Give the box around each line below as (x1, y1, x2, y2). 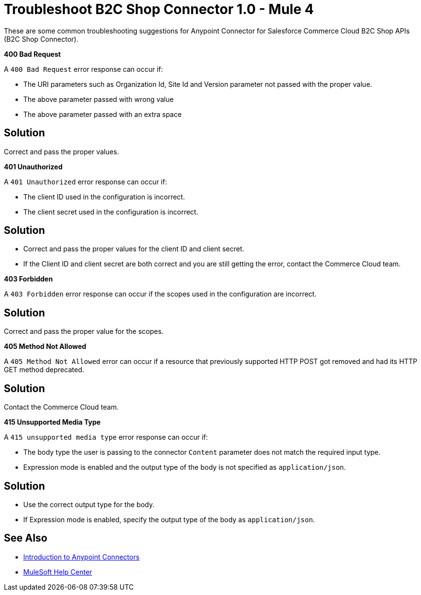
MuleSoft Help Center (23, 567, 93, 576)
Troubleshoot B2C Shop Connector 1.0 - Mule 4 (4, 1, 314, 17)
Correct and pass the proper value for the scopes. (4, 327, 164, 336)
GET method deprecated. (4, 365, 84, 374)
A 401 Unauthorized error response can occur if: (4, 177, 167, 186)
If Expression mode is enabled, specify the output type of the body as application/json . (23, 515, 315, 524)
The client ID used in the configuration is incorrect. (23, 192, 185, 201)
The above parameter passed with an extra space (23, 110, 182, 118)
